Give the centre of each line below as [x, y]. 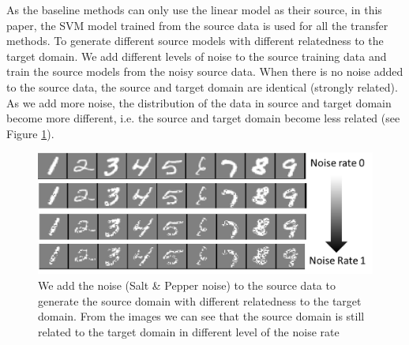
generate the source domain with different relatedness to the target [200, 300]
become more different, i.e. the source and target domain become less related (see [203, 118]
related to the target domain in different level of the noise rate [189, 331]
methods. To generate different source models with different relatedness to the [195, 41]
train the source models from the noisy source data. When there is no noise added [205, 71]
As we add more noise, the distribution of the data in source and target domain [199, 102]
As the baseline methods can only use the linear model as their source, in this [194, 9]
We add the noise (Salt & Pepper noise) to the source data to [187, 285]
